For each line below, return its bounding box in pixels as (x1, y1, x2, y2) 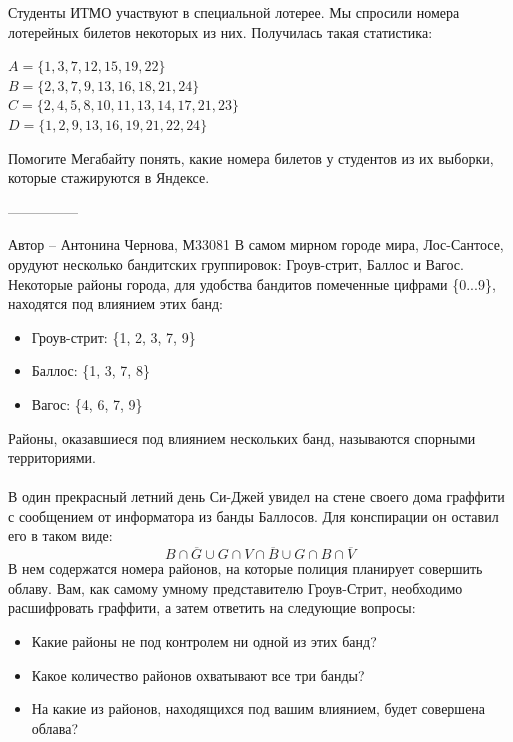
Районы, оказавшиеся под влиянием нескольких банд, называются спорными (8, 427, 476, 448)
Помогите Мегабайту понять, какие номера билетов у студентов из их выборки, (8, 147, 494, 168)
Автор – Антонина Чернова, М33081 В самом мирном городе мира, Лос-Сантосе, (8, 234, 504, 255)
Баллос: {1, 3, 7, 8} (31, 360, 150, 381)
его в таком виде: (8, 525, 113, 546)
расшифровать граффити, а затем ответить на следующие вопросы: (8, 597, 416, 618)
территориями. (8, 447, 96, 468)
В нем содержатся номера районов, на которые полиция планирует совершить (8, 558, 483, 579)
